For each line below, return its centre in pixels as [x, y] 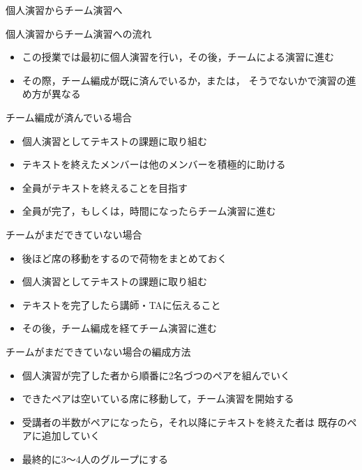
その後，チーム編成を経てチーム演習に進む [119, 328]
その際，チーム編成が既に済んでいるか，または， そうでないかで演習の [184, 80]
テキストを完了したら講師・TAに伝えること [121, 304]
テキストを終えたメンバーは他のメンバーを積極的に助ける [154, 164]
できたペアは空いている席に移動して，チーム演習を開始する [158, 399]
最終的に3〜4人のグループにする [95, 458]
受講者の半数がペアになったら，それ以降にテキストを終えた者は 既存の [184, 422]
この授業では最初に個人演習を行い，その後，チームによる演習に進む [178, 57]
